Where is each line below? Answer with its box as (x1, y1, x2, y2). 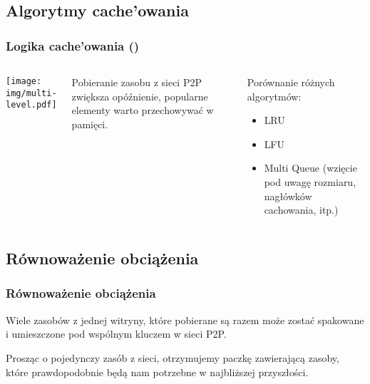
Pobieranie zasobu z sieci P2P (71, 75, 202, 89)
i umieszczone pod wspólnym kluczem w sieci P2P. (6, 326, 227, 341)
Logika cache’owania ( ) (6, 36, 140, 54)
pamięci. (71, 116, 108, 131)
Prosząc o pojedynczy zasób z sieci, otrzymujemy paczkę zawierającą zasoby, (6, 350, 339, 365)
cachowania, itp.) (264, 202, 339, 217)
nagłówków (264, 188, 312, 203)
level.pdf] (6, 100, 57, 110)
